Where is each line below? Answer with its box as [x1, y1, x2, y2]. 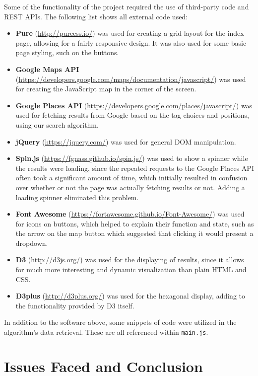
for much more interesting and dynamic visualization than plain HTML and [15, 264, 247, 275]
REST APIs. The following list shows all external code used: [4, 11, 188, 21]
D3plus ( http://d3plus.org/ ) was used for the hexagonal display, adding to [15, 291, 245, 301]
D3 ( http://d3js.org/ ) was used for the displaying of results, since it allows [15, 254, 244, 265]
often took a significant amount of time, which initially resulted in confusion [15, 172, 248, 183]
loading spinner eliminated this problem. [15, 192, 139, 202]
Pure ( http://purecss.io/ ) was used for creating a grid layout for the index [15, 28, 244, 38]
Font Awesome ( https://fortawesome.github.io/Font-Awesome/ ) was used [15, 209, 245, 219]
